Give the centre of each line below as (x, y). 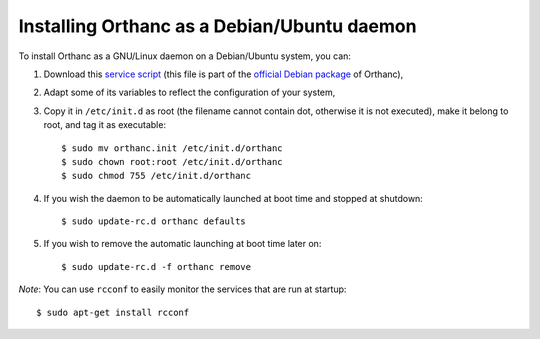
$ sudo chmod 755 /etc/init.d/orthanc (156, 176)
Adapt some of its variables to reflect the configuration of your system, (189, 92)
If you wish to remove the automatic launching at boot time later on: (182, 244)
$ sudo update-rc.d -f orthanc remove (156, 266)
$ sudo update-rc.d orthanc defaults (154, 221)
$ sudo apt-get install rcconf (113, 312)
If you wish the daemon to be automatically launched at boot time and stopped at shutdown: (233, 198)
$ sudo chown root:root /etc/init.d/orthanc (172, 161)
